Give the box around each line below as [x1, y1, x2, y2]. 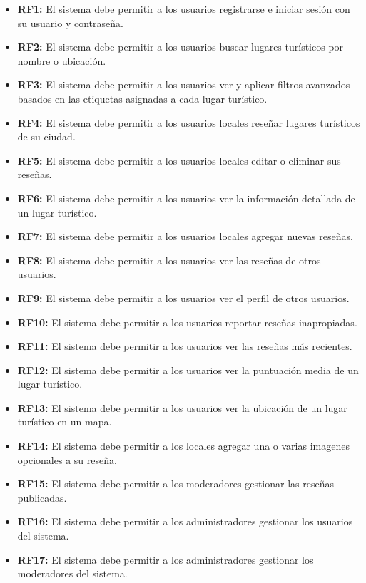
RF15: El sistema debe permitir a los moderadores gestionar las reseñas [17, 476, 334, 491]
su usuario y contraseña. [17, 15, 123, 30]
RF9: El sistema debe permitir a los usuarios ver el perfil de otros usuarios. [17, 290, 350, 305]
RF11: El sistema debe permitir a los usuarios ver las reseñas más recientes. [17, 339, 352, 354]
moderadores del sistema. [17, 566, 128, 581]
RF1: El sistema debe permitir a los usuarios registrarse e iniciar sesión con [17, 1, 350, 16]
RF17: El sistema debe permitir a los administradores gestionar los [17, 552, 314, 567]
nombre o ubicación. [17, 53, 106, 68]
